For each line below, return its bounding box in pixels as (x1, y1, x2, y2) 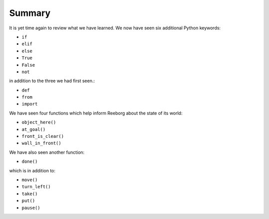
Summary (9, 7, 51, 18)
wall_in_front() (21, 140, 62, 146)
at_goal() (21, 126, 46, 132)
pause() (21, 205, 41, 211)
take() (21, 191, 38, 197)
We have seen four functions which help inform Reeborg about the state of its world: (9, 110, 183, 116)
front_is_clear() (21, 133, 64, 139)
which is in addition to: (9, 167, 56, 174)
